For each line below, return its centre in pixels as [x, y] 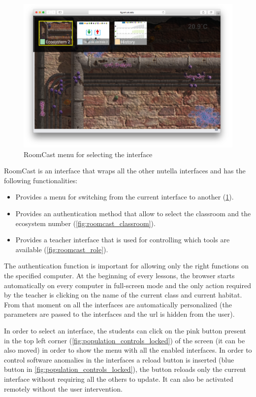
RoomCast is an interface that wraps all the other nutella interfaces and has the [125, 171]
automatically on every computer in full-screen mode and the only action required [128, 285]
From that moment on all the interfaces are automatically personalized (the [118, 304]
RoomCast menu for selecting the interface [88, 154]
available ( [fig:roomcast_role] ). [62, 249]
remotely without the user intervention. [63, 388]
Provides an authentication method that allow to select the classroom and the [133, 214]
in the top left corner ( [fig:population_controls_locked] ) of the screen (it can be [125, 340]
